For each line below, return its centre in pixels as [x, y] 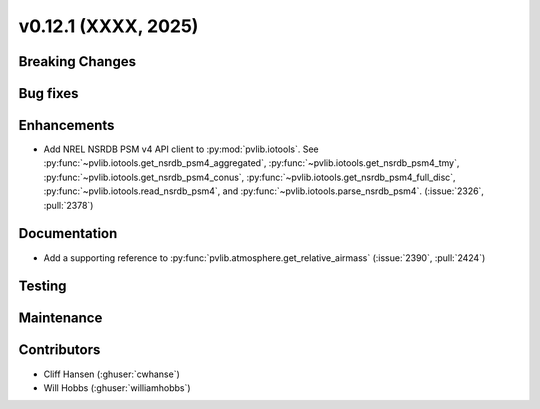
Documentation [68, 233]
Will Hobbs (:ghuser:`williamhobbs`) [117, 387]
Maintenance [60, 318]
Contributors [59, 350]
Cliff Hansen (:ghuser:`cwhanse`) [111, 374]
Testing [42, 286]
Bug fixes [48, 93]
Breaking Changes [77, 61]
